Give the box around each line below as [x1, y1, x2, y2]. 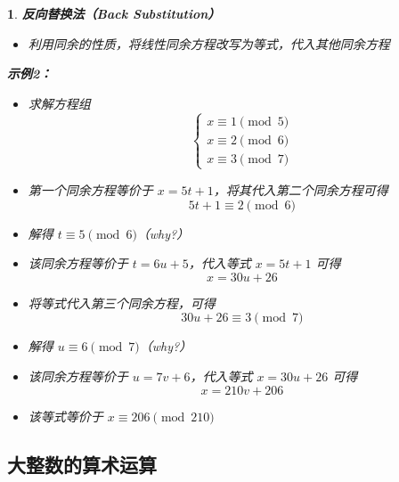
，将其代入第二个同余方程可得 [213, 180, 388, 199]
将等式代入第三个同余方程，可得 [28, 293, 216, 312]
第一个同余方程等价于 [28, 180, 153, 199]
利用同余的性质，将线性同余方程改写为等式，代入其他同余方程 [28, 34, 390, 53]
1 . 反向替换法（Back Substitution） [7, 4, 221, 22]
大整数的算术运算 [7, 450, 157, 478]
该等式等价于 [28, 406, 103, 425]
